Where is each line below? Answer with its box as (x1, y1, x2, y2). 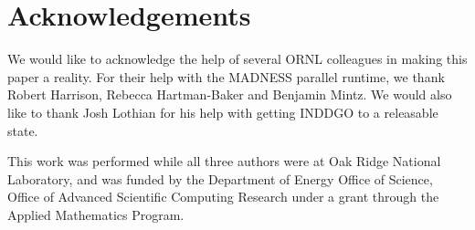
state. (7, 120, 38, 140)
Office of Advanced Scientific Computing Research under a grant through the (7, 187, 439, 206)
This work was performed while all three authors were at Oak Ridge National (7, 152, 441, 171)
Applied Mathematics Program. (7, 204, 185, 224)
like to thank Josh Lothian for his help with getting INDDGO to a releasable (7, 102, 438, 121)
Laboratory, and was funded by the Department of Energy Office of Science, (7, 169, 433, 188)
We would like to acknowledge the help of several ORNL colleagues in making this (7, 49, 468, 68)
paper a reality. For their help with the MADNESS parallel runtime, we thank (7, 67, 445, 86)
